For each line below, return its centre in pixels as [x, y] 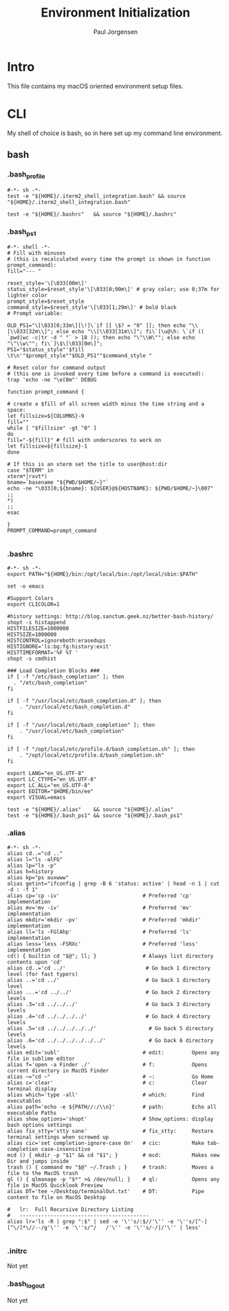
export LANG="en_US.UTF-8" [46, 774]
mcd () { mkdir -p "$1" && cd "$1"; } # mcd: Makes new [113, 1155]
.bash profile [26, 175]
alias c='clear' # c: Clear [107, 1083]
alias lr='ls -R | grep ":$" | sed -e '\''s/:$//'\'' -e [90, 1221]
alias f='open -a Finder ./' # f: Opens [107, 1064]
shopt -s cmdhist [32, 659]
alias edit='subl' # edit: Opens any [113, 1052]
